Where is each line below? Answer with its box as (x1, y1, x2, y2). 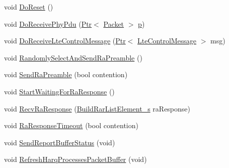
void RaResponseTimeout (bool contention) (4, 120, 138, 131)
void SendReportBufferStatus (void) (4, 137, 115, 147)
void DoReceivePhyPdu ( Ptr (4, 18, 92, 29)
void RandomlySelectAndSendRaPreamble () (4, 52, 142, 63)
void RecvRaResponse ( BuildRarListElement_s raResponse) (4, 103, 190, 114)
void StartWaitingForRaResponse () (4, 86, 115, 96)
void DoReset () (4, 2, 53, 12)
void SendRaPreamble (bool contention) (4, 69, 128, 80)
